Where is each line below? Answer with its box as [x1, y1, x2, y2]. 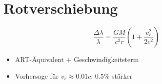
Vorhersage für [15, 70, 59, 81]
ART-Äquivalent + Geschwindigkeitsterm [15, 54, 139, 64]
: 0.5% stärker [91, 70, 133, 81]
